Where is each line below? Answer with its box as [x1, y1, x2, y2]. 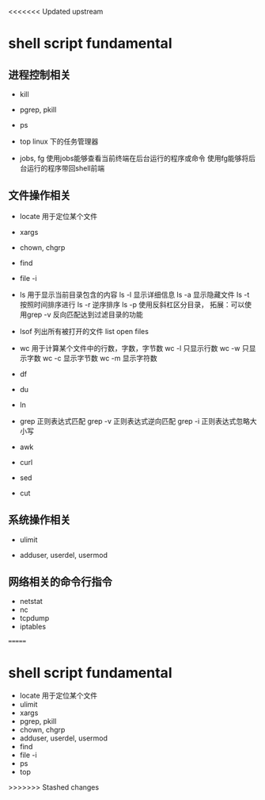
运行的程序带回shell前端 [26, 163, 105, 173]
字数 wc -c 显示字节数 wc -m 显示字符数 [26, 353, 157, 363]
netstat [19, 597, 44, 606]
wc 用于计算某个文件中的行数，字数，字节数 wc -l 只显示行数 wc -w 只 [19, 343, 249, 352]
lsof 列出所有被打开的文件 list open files [19, 326, 149, 336]
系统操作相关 [8, 513, 71, 527]
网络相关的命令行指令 [8, 575, 112, 589]
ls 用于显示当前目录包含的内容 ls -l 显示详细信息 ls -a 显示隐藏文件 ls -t [19, 290, 250, 299]
